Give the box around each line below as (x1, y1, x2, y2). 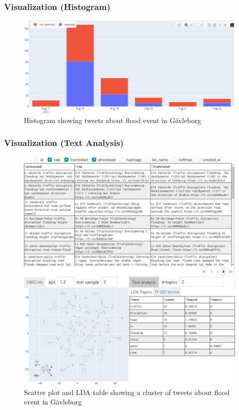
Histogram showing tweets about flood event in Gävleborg (24, 115, 201, 126)
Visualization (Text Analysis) (4, 136, 124, 148)
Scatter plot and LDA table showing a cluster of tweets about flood (24, 387, 230, 397)
